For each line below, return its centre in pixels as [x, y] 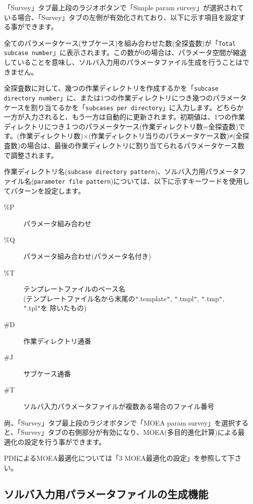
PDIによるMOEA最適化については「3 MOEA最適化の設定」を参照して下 [119, 458]
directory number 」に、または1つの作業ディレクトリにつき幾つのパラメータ [125, 97]
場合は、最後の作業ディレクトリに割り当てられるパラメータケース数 [136, 145]
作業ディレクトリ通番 [58, 340]
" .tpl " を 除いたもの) [55, 308]
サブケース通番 [47, 373]
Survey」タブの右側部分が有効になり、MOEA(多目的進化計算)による [129, 432]
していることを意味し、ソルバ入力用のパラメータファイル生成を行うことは [123, 62]
